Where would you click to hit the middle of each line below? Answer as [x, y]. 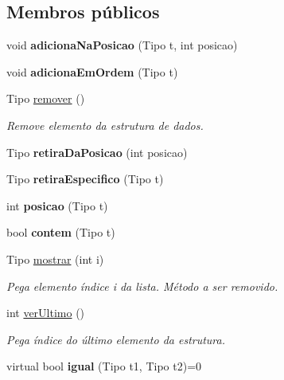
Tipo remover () [46, 98]
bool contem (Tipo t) [61, 232]
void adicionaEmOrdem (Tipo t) [92, 71]
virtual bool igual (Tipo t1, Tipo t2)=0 [104, 366]
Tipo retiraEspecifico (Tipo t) [85, 179]
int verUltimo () [46, 313]
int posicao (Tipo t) [57, 205]
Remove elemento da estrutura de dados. [105, 125]
